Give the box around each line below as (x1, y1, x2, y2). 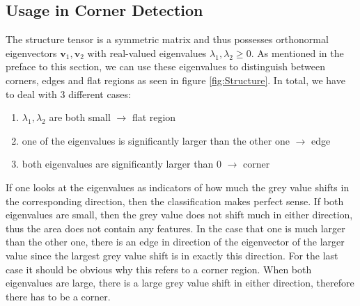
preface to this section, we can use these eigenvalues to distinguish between (6, 59, 326, 74)
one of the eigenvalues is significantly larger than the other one (22, 133, 290, 147)
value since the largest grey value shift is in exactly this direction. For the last (6, 248, 338, 262)
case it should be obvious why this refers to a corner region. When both (6, 261, 312, 276)
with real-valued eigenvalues (87, 45, 207, 60)
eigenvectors (6, 45, 57, 60)
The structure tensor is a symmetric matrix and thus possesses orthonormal (6, 32, 329, 47)
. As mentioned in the (251, 45, 344, 60)
